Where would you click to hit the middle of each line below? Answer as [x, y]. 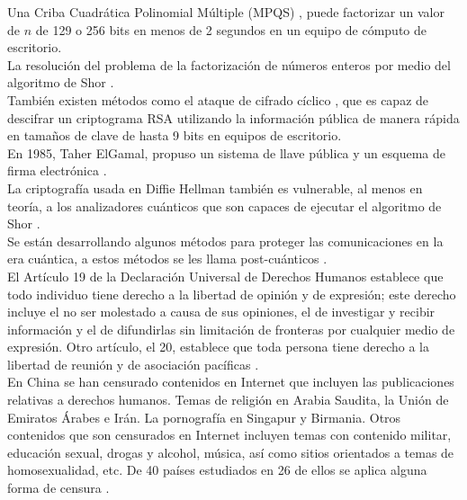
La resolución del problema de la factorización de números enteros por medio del [229, 64]
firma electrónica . [57, 170]
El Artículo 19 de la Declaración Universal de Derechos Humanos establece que [225, 276]
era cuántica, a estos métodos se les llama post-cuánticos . [167, 259]
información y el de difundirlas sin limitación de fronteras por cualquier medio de [231, 329]
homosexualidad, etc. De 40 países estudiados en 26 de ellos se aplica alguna [217, 470]
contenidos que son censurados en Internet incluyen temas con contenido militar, [229, 435]
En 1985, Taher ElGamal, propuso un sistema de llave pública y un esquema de [226, 152]
